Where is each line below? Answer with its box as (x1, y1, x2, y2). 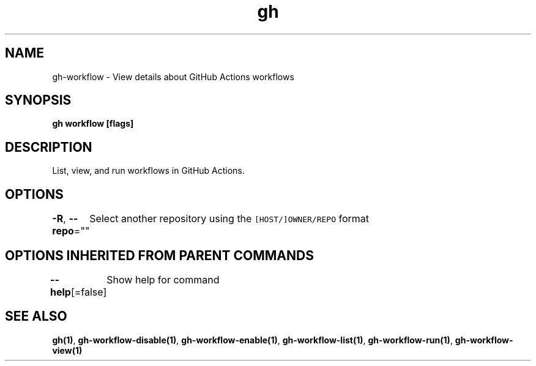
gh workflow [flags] (52, 118, 134, 129)
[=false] (70, 285, 107, 298)
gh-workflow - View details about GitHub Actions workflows (52, 71, 294, 82)
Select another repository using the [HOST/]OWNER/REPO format (89, 212, 370, 225)
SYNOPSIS (5, 92, 72, 108)
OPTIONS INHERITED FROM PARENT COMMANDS (5, 247, 314, 263)
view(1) (52, 345, 83, 356)
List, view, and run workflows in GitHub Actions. (52, 165, 245, 176)
